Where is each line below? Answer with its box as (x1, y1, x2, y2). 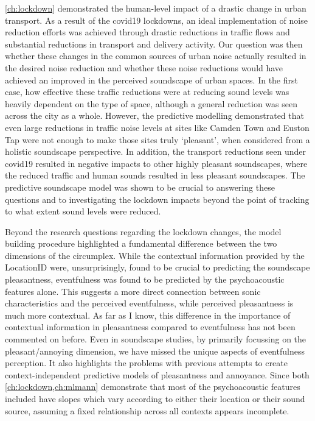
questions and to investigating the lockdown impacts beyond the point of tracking (5, 193, 310, 205)
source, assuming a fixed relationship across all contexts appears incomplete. (5, 404, 289, 417)
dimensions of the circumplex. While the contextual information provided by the (5, 249, 305, 261)
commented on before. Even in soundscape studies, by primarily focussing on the (5, 333, 306, 345)
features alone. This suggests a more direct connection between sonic (5, 285, 261, 297)
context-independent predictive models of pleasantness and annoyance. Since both (5, 368, 310, 381)
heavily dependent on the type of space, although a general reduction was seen (5, 97, 297, 110)
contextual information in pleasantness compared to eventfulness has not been (5, 320, 296, 333)
